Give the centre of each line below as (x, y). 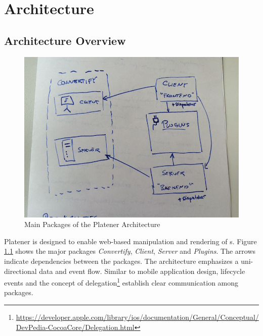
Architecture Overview (65, 40)
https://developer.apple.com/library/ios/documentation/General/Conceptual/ (137, 317)
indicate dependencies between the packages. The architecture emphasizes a (121, 261)
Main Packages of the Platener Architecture (92, 224)
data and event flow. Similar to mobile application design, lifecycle (142, 271)
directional (20, 271)
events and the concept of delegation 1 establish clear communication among (121, 282)
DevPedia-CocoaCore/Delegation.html (75, 327)
